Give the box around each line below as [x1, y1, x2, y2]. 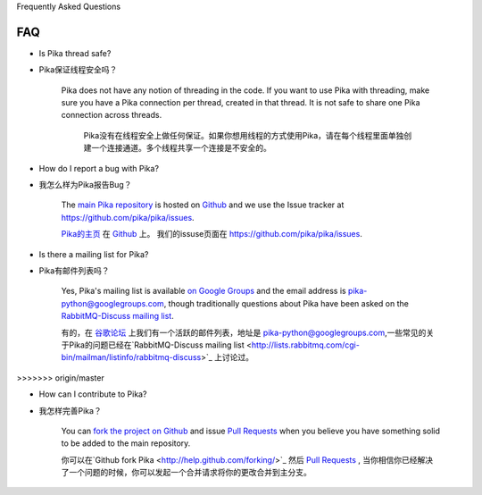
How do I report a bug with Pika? [38, 163, 160, 173]
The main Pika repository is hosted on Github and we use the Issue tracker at [61, 199, 345, 210]
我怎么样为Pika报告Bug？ [38, 180, 132, 190]
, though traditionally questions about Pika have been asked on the [163, 298, 410, 308]
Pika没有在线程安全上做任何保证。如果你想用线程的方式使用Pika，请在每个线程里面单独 [83, 130, 404, 140]
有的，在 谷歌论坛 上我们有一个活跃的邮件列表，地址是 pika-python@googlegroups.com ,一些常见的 [61, 327, 427, 338]
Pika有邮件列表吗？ [38, 264, 110, 276]
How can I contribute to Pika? [38, 389, 147, 399]
